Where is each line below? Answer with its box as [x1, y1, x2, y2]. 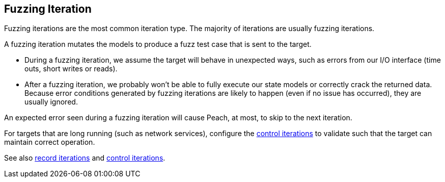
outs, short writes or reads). [24, 64, 118, 73]
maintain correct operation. [4, 138, 95, 147]
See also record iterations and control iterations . [4, 153, 165, 163]
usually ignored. [24, 97, 78, 107]
